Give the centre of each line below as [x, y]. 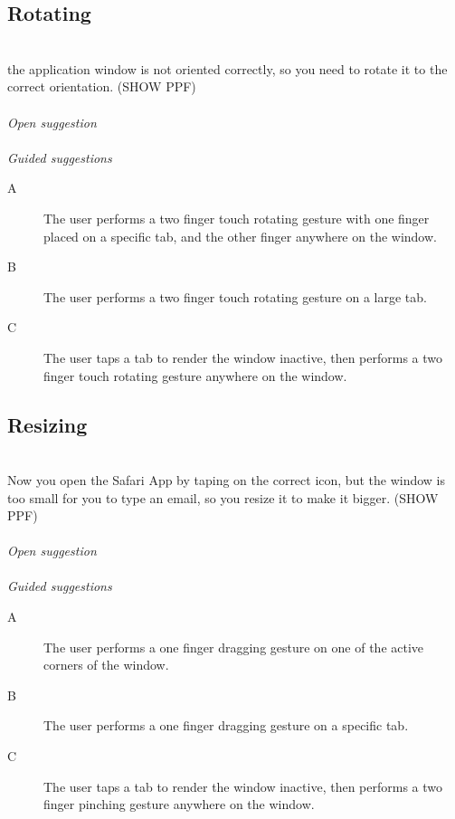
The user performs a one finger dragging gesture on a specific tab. [226, 725]
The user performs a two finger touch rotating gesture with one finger [237, 218]
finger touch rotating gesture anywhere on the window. [195, 375]
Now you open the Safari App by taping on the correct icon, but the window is [226, 479]
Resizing [47, 424]
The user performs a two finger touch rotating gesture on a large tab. [235, 296]
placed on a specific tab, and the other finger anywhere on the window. [240, 236]
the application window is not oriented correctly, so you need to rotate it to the [227, 68]
